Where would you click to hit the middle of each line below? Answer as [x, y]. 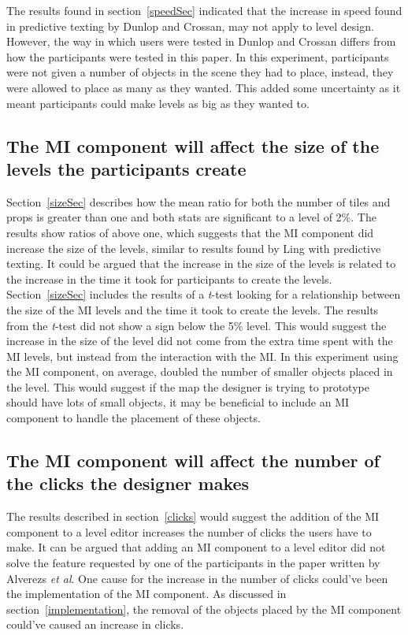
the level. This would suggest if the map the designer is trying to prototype [188, 386]
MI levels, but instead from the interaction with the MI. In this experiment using [202, 356]
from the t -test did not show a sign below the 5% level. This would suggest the [197, 325]
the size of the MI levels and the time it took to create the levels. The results [193, 309]
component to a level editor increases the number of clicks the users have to [189, 531]
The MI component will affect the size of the [193, 145]
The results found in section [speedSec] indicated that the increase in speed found [204, 10]
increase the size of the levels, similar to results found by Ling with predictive [194, 248]
